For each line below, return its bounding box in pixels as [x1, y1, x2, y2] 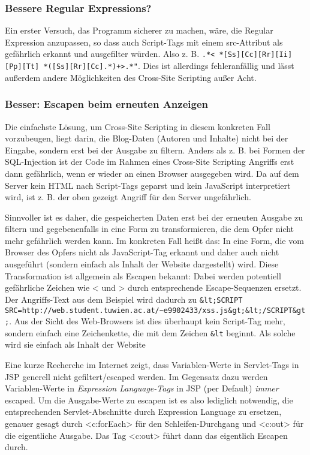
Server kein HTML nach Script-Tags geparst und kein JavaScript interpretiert [5, 179, 291, 191]
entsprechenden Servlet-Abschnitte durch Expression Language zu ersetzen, [5, 405, 282, 418]
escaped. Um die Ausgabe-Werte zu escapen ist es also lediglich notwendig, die [5, 393, 293, 406]
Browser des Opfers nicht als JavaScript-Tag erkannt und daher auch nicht [5, 246, 279, 258]
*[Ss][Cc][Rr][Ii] [219, 50, 293, 59]
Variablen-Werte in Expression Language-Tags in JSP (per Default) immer [5, 382, 279, 394]
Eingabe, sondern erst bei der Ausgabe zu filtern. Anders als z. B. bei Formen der [5, 143, 305, 156]
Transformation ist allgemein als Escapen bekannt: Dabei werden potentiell [5, 269, 281, 282]
